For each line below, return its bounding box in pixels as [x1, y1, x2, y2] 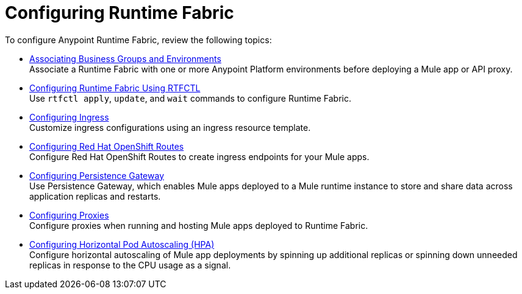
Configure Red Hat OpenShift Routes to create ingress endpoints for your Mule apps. [29, 151, 370, 162]
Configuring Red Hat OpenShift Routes [29, 141, 184, 152]
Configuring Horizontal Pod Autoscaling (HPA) [29, 239, 215, 250]
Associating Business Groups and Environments [29, 53, 221, 64]
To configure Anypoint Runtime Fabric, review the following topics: [5, 34, 272, 45]
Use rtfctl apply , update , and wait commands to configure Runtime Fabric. [29, 93, 351, 103]
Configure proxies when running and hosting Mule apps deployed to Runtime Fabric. [29, 220, 368, 231]
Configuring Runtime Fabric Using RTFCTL [29, 82, 201, 93]
